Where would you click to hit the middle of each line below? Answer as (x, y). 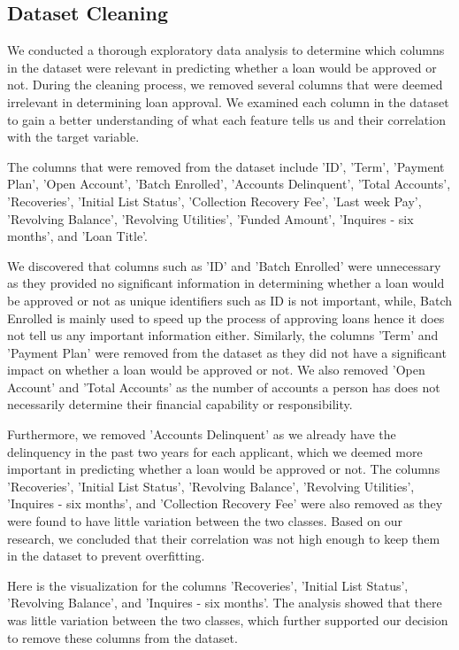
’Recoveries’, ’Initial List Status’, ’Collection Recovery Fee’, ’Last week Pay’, (214, 201)
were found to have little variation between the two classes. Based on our (205, 521)
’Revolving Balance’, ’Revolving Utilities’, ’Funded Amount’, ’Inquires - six (210, 218)
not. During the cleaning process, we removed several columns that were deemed (225, 85)
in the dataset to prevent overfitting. (106, 556)
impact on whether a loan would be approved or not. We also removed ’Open (216, 370)
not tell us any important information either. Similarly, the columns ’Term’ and (223, 335)
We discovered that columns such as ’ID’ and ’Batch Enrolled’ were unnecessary (224, 265)
